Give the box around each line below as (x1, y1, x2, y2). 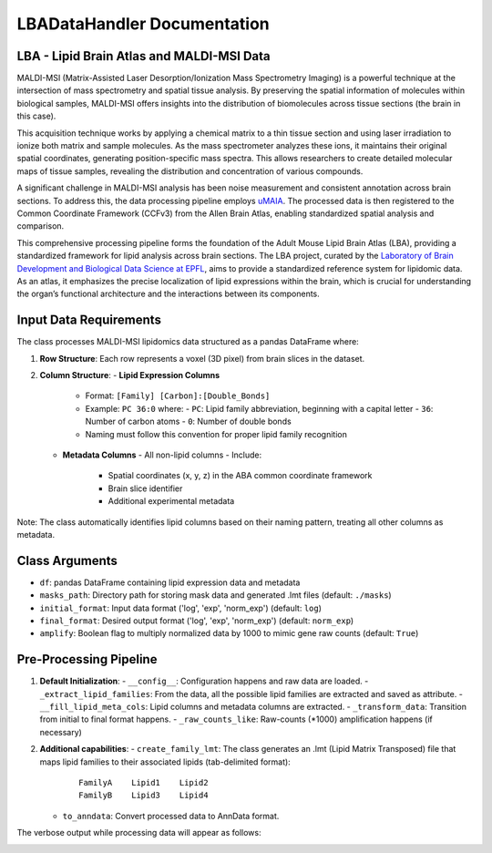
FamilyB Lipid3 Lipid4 (78, 790, 209, 801)
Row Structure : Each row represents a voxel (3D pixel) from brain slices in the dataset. (39, 353, 365, 364)
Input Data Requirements (16, 313, 161, 328)
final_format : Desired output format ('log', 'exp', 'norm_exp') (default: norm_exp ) (39, 615, 354, 626)
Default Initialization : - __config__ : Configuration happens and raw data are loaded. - (39, 675, 369, 687)
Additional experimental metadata (108, 496, 235, 507)
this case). (16, 110, 56, 122)
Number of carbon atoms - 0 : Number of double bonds (85, 416, 292, 427)
